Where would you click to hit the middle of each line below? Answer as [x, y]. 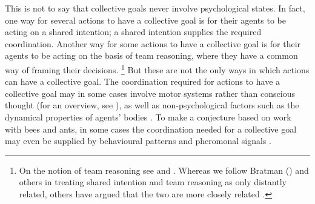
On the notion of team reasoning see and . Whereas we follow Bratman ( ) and [164, 170]
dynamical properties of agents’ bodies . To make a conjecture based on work [148, 117]
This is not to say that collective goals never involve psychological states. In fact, [155, 8]
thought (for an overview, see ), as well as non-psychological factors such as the [152, 105]
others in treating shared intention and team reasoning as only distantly [153, 182]
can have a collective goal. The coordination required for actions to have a [143, 81]
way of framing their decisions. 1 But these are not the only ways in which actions [157, 68]
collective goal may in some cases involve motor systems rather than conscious [150, 93]
